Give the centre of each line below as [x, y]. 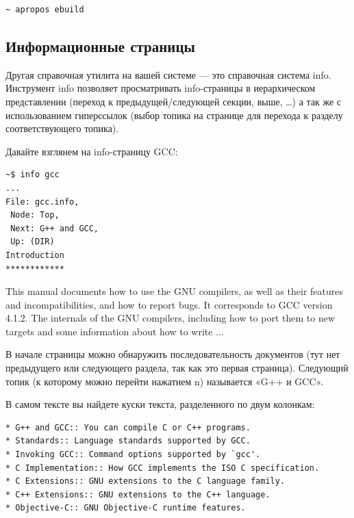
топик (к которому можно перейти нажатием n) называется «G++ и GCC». [165, 381]
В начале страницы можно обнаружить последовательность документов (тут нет [173, 354]
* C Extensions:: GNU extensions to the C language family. [146, 481]
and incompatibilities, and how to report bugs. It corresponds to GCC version [169, 304]
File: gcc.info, [42, 202]
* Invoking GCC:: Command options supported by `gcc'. [133, 455]
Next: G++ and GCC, [55, 228]
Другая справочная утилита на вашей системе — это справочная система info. [168, 74]
